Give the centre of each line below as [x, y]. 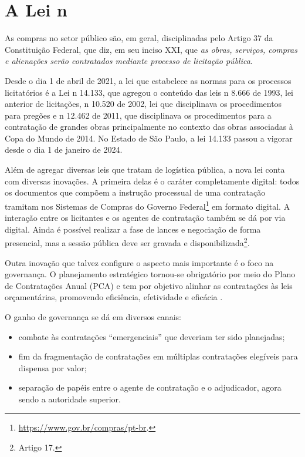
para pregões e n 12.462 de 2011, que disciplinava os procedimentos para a [138, 115]
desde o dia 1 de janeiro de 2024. [64, 149]
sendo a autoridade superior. [70, 399]
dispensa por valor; [52, 367]
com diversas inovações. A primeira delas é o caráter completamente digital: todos [152, 181]
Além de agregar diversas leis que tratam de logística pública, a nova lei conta [145, 169]
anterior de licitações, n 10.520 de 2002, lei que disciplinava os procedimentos [143, 104]
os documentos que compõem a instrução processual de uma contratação [135, 192]
